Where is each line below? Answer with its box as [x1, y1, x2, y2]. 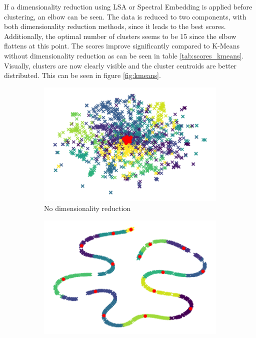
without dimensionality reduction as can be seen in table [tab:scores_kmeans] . [4, 50, 244, 60]
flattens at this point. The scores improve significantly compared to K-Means [4, 40, 240, 51]
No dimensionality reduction [44, 203, 131, 213]
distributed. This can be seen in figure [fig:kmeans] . [4, 70, 161, 80]
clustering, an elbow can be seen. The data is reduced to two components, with [4, 11, 246, 21]
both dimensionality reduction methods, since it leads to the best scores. [4, 21, 226, 31]
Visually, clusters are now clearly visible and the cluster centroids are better [4, 60, 237, 70]
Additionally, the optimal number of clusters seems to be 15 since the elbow [4, 30, 236, 41]
